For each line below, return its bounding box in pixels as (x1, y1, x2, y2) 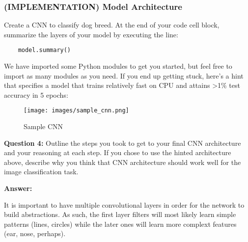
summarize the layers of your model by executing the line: (4, 29, 178, 39)
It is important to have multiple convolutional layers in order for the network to (4, 199, 245, 210)
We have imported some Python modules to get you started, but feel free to (4, 61, 232, 71)
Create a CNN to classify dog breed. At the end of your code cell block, (4, 20, 220, 30)
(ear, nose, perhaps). (4, 228, 66, 239)
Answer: (4, 183, 32, 193)
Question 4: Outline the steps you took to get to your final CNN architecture (4, 137, 241, 148)
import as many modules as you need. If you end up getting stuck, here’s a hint (4, 70, 244, 81)
